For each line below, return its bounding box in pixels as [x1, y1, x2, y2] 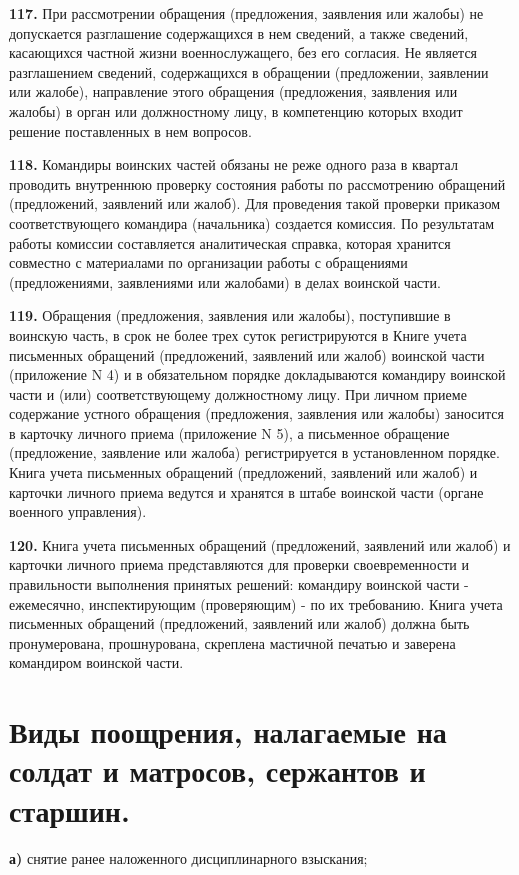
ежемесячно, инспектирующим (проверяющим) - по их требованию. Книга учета [9, 593, 503, 614]
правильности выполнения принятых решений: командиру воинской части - [9, 574, 469, 595]
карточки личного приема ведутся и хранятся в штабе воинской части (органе [9, 481, 484, 502]
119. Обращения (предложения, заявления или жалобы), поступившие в [9, 305, 451, 326]
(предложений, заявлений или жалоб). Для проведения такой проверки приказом [9, 193, 501, 214]
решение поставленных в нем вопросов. [9, 120, 252, 141]
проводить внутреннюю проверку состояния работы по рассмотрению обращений [9, 173, 506, 194]
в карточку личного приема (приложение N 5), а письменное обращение [9, 422, 450, 443]
